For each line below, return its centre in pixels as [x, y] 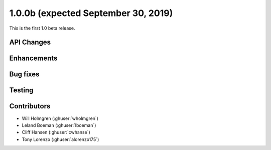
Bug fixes [24, 74]
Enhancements [33, 58]
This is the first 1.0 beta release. [42, 28]
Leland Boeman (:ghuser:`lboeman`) [59, 125]
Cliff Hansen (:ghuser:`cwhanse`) [56, 132]
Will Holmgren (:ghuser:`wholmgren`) [60, 118]
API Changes [30, 42]
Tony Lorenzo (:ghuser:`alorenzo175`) [60, 139]
